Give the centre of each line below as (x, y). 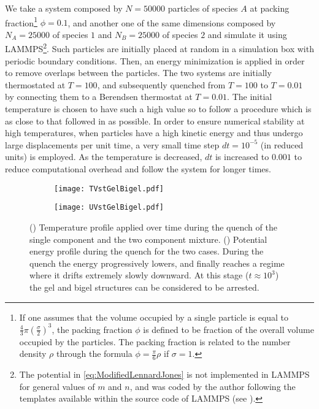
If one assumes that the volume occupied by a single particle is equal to (154, 317)
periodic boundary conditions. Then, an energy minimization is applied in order (155, 60)
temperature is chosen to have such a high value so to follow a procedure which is (158, 109)
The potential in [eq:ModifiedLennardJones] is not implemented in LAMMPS (164, 374)
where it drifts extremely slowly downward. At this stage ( (139, 275)
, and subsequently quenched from (161, 84)
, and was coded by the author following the (213, 386)
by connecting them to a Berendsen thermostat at (99, 97)
